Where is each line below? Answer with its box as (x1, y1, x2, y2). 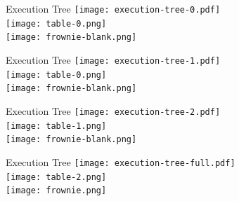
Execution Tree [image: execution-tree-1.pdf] (6, 52, 221, 67)
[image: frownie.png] (6, 186, 107, 196)
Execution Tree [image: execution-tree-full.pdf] (6, 154, 235, 169)
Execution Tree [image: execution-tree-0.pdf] (6, 1, 221, 15)
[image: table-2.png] (6, 172, 107, 182)
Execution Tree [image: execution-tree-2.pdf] (6, 103, 221, 118)
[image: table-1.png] (6, 120, 107, 131)
